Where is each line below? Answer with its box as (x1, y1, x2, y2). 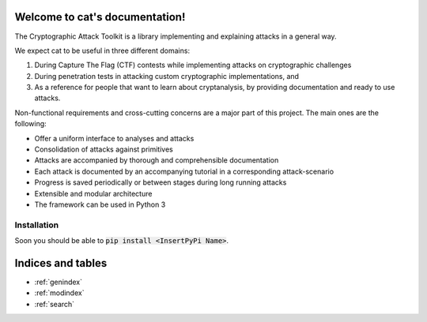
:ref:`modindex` (34, 288, 85, 298)
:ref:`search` (34, 299, 75, 309)
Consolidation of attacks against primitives (34, 144, 173, 154)
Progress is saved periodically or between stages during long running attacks (34, 178, 287, 187)
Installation (14, 219, 59, 230)
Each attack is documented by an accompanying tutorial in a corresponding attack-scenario (34, 167, 334, 176)
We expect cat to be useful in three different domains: (14, 46, 190, 55)
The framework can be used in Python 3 (34, 200, 166, 209)
